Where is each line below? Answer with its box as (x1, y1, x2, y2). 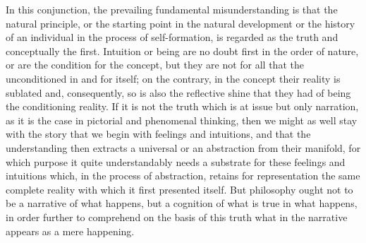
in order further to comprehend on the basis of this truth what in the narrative (6, 209, 348, 224)
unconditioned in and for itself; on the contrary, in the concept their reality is (6, 71, 341, 85)
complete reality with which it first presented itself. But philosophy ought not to (6, 182, 353, 196)
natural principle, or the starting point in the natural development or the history (6, 16, 355, 30)
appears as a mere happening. (6, 223, 135, 238)
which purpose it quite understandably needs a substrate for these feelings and (6, 154, 346, 169)
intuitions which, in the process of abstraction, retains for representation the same (6, 168, 360, 183)
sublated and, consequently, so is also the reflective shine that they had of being (6, 85, 351, 100)
